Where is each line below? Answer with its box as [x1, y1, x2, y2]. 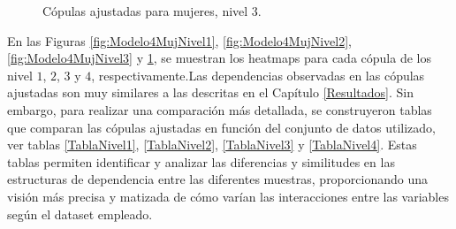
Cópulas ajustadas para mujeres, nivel [42, 2, 248, 19]
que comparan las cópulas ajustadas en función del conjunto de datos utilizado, [7, 118, 437, 136]
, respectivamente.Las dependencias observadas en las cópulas [91, 65, 425, 84]
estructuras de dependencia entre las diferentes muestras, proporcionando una [7, 170, 428, 188]
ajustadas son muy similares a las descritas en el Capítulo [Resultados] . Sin [7, 83, 414, 102]
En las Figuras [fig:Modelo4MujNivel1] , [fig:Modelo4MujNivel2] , [7, 31, 353, 50]
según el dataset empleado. [7, 204, 153, 223]
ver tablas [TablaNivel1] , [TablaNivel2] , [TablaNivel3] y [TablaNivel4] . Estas [7, 135, 417, 154]
